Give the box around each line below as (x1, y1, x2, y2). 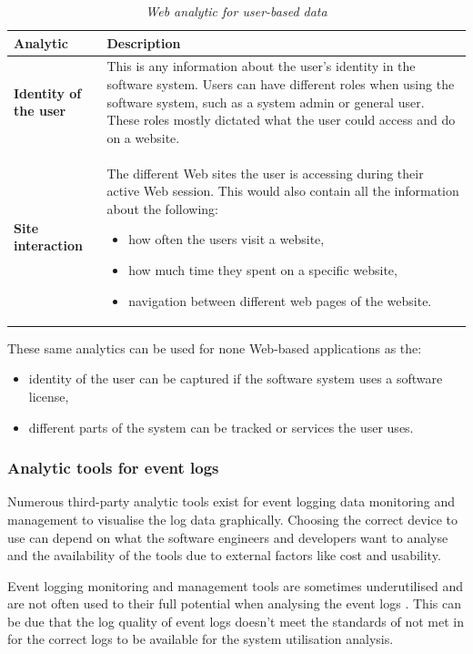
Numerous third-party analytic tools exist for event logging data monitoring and (7, 492, 456, 511)
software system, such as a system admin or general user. (106, 92, 425, 111)
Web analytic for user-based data (146, 2, 327, 20)
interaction (14, 236, 83, 255)
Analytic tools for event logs (7, 456, 219, 479)
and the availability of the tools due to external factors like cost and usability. (7, 546, 441, 565)
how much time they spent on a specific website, (128, 261, 398, 280)
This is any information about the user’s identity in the (106, 56, 416, 76)
